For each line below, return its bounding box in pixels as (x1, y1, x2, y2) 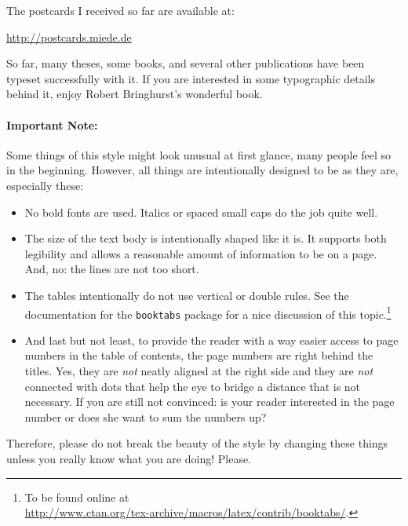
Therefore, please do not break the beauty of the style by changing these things (6, 435, 388, 451)
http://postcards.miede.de (6, 28, 132, 45)
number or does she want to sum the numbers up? (24, 408, 267, 425)
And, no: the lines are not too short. (24, 261, 199, 277)
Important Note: (6, 116, 98, 133)
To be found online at (24, 488, 129, 505)
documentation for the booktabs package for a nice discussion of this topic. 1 (24, 303, 392, 322)
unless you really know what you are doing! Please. (6, 450, 252, 466)
